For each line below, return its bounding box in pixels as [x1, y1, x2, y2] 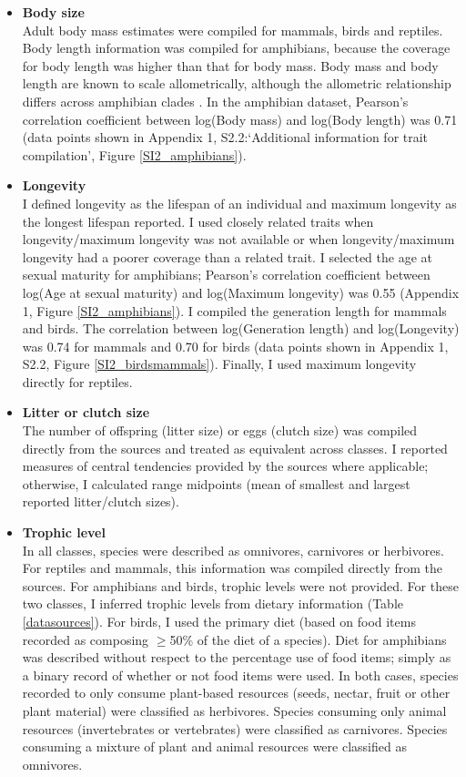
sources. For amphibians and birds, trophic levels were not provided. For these [22, 576, 459, 595]
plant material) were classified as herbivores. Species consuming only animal [22, 700, 447, 720]
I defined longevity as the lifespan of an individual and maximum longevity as [22, 193, 457, 212]
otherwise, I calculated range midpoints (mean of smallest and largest [22, 474, 410, 493]
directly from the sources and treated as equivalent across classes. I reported [22, 438, 448, 457]
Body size [22, 3, 85, 21]
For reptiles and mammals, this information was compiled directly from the [22, 558, 442, 578]
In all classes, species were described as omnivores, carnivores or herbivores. [22, 540, 444, 559]
